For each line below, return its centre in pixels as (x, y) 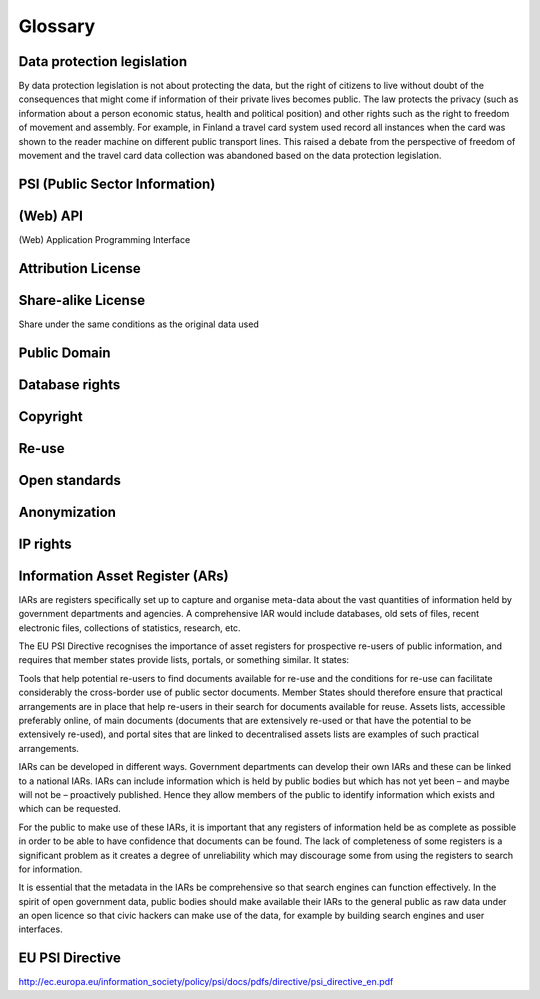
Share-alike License (81, 300)
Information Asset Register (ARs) (123, 575)
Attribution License (79, 268)
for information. (50, 869)
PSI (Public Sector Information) (117, 183)
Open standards (70, 480)
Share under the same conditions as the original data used (138, 324)
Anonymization (67, 511)
